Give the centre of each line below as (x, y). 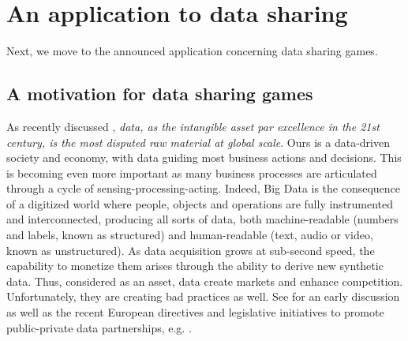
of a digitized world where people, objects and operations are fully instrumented (200, 203)
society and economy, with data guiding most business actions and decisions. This (204, 157)
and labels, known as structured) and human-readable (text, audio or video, (190, 235)
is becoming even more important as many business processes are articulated (192, 172)
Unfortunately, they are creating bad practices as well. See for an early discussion (203, 296)
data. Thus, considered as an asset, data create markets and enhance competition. (205, 281)
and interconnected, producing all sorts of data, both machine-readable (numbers (202, 219)
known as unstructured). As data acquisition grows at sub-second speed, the (191, 250)
